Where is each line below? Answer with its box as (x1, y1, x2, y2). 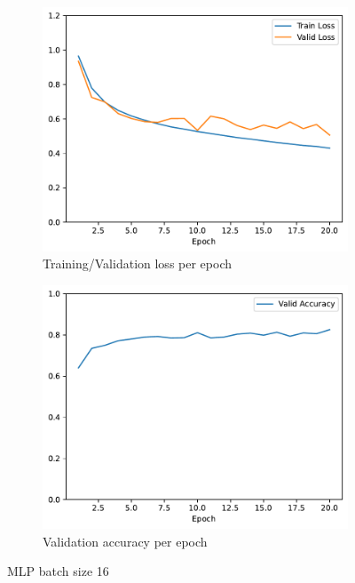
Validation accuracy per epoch (43, 531, 208, 550)
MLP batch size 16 (7, 562, 109, 580)
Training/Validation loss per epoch (43, 254, 232, 273)
